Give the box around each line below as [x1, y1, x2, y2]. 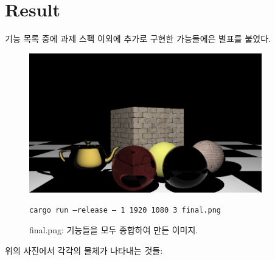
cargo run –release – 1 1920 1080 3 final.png [29, 206, 221, 215]
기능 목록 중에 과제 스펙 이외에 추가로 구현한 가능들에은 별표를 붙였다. [5, 32, 271, 45]
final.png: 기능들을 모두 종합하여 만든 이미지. [29, 223, 198, 236]
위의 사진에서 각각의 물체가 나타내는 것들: [5, 244, 163, 256]
